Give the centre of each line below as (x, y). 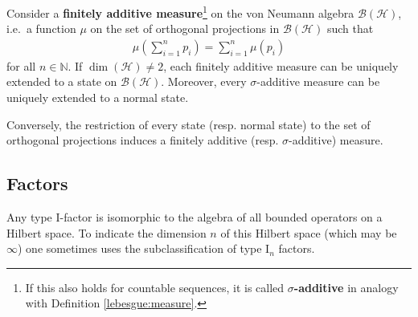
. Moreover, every (204, 81)
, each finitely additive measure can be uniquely (281, 65)
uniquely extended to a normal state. (98, 98)
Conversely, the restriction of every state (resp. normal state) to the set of (189, 124)
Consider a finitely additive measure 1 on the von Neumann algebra (180, 12)
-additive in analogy (346, 287)
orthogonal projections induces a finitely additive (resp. (143, 140)
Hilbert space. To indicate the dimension (107, 232)
